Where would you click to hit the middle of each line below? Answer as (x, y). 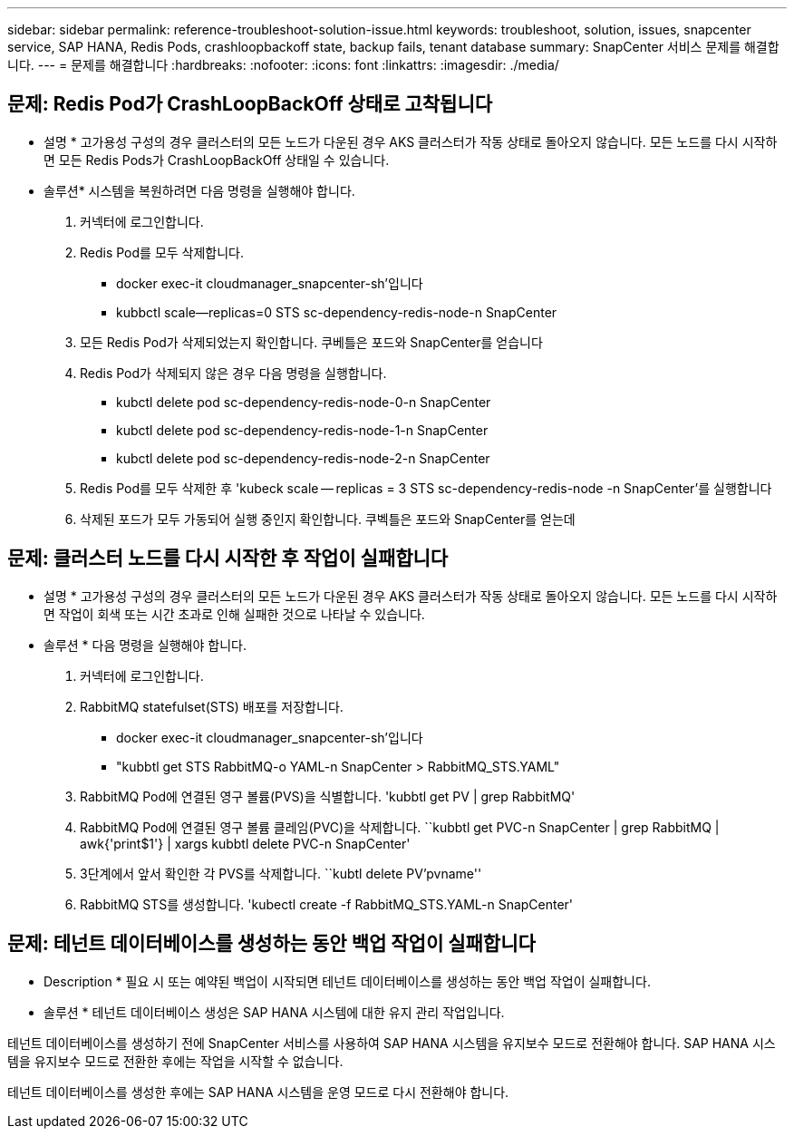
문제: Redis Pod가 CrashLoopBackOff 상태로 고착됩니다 (250, 104)
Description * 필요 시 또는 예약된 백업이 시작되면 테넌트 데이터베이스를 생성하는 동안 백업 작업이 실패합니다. (347, 981)
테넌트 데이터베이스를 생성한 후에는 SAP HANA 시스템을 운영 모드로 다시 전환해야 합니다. (258, 1092)
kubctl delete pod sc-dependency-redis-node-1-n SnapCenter (302, 430)
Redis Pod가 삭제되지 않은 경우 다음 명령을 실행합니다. (233, 373)
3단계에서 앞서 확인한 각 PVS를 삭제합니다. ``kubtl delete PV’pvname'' (281, 873)
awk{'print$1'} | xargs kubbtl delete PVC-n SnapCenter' (245, 843)
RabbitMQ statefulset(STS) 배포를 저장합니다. (212, 706)
